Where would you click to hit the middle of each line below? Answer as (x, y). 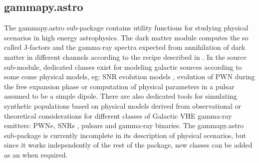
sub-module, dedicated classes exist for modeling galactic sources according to (123, 67)
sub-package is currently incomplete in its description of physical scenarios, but (125, 135)
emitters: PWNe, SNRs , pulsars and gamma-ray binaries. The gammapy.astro (124, 125)
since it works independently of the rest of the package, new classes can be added (128, 145)
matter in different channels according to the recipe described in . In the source (125, 57)
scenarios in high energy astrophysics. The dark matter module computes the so (126, 37)
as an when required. (36, 154)
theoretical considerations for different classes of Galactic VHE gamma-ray (118, 115)
